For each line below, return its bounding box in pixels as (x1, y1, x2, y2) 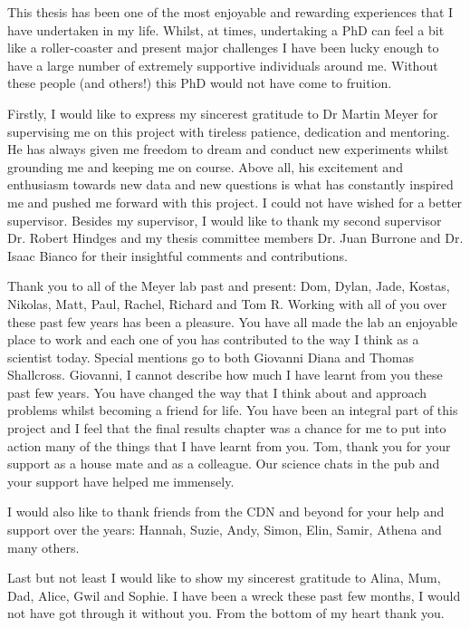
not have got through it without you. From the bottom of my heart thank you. (7, 604, 445, 623)
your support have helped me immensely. (7, 471, 235, 490)
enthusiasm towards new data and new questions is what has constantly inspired (7, 175, 454, 194)
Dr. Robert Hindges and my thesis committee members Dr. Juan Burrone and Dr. (7, 228, 464, 247)
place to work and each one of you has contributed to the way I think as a (7, 330, 419, 349)
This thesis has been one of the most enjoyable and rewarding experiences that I (7, 3, 454, 21)
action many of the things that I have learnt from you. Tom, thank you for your (7, 436, 451, 455)
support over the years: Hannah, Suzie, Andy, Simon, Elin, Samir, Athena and (7, 520, 442, 539)
